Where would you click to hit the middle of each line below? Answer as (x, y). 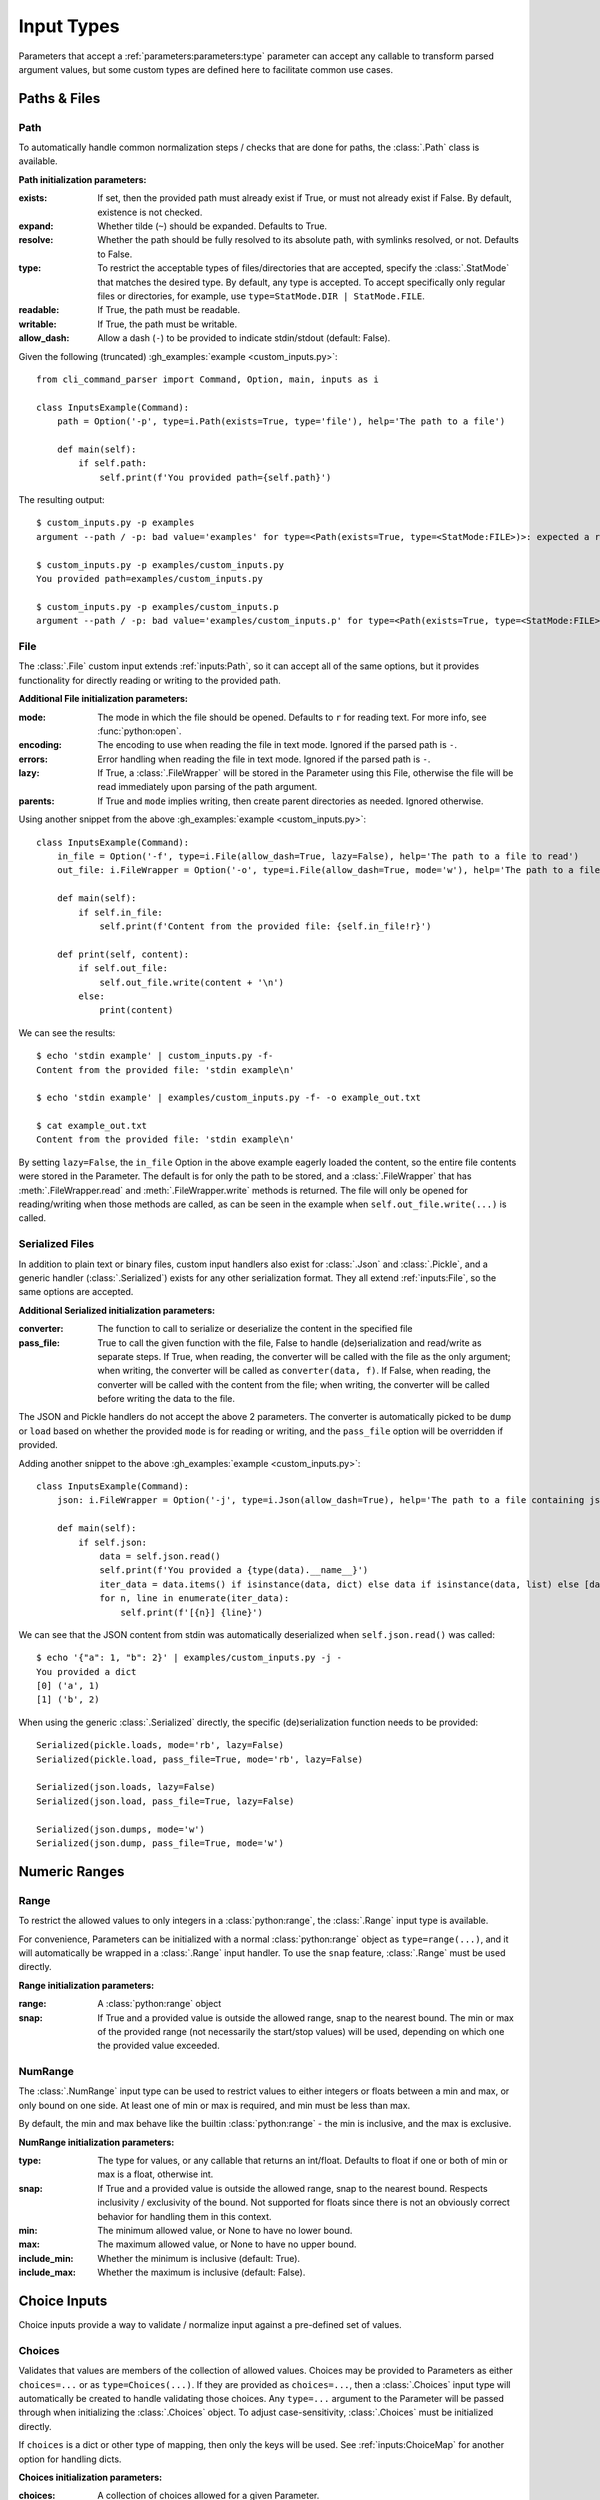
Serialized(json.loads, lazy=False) (126, 1787)
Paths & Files (59, 98)
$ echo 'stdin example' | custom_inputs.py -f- (155, 1056)
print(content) (136, 1010)
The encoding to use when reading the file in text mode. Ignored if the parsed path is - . (277, 745)
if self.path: (113, 463)
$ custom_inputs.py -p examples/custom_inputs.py (160, 564)
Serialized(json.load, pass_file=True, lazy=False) (165, 1801)
